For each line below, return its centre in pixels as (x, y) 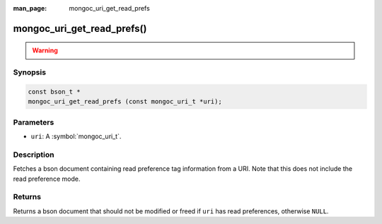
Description (34, 155)
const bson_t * (54, 91)
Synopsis (29, 72)
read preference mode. (47, 179)
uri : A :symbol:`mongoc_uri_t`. (76, 136)
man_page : (30, 8)
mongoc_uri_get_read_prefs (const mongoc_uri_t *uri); (125, 102)
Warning (45, 50)
